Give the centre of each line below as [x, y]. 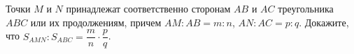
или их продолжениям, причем [96, 22]
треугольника [306, 8]
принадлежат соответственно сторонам [148, 8]
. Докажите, [324, 22]
